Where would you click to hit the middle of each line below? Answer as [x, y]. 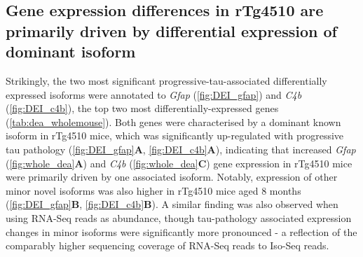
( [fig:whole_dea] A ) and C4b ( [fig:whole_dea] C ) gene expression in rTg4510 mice [179, 163]
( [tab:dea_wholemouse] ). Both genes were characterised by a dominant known [173, 121]
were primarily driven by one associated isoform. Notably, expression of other [172, 177]
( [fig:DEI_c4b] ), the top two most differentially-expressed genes [142, 108]
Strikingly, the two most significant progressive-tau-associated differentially [166, 80]
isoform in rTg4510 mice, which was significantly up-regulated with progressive [175, 136]
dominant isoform [71, 51]
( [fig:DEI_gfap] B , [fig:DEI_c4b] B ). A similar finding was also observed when [172, 204]
